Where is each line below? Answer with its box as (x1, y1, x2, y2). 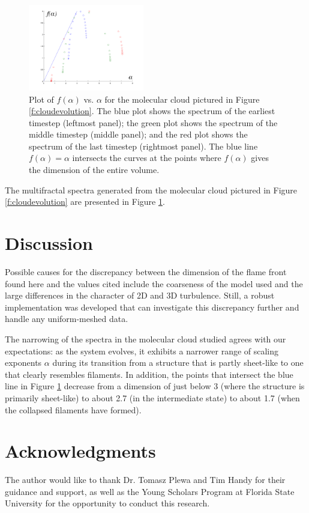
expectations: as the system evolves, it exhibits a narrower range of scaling (5, 344, 279, 357)
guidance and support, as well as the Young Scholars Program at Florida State (5, 485, 295, 497)
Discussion (5, 231, 93, 255)
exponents (5, 356, 42, 369)
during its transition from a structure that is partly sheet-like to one (52, 356, 304, 369)
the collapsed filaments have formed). (5, 403, 142, 416)
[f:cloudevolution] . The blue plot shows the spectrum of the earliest (29, 105, 275, 117)
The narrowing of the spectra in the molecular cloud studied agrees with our (5, 332, 286, 345)
